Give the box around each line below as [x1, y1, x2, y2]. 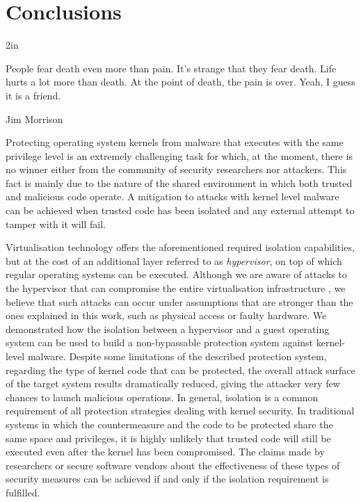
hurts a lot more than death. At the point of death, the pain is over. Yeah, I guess [6, 74, 355, 89]
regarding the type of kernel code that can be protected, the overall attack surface [6, 362, 355, 377]
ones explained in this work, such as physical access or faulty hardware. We [6, 308, 327, 323]
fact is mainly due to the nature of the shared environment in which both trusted [6, 175, 353, 190]
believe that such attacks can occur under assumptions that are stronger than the [6, 294, 353, 309]
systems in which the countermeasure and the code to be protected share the [6, 416, 333, 431]
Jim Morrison [6, 111, 63, 126]
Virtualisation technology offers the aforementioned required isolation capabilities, [6, 240, 355, 254]
